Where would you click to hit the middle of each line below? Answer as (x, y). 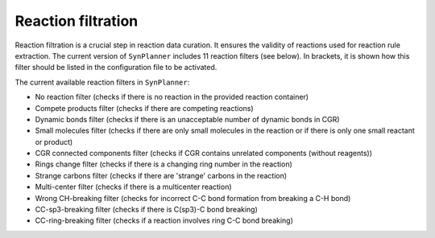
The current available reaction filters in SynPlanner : (102, 82)
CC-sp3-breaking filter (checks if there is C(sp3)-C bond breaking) (146, 210)
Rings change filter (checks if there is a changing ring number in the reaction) (164, 164)
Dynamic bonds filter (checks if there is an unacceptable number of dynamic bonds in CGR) (187, 119)
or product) (54, 142)
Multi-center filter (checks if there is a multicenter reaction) (134, 187)
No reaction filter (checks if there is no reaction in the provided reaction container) (172, 97)
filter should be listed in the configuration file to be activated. (116, 68)
